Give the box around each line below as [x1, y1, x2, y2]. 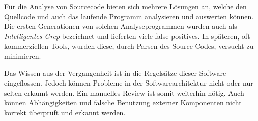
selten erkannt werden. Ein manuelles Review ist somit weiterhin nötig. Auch [4, 87, 244, 98]
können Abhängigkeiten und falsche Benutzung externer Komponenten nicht [4, 97, 242, 108]
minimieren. [4, 50, 41, 61]
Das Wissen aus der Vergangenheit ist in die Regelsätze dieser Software [4, 67, 226, 78]
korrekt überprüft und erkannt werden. [4, 107, 126, 117]
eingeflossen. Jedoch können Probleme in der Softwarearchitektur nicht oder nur [4, 77, 253, 88]
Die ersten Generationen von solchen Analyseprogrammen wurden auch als [4, 21, 237, 31]
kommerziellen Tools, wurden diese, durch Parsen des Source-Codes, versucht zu [4, 41, 254, 51]
